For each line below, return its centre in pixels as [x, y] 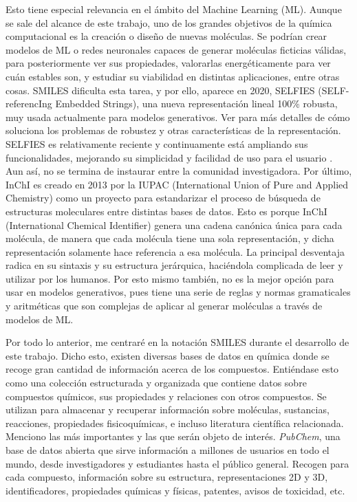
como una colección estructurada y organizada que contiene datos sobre [156, 383]
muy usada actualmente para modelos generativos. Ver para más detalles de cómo [178, 117]
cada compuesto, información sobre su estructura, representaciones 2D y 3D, [167, 477]
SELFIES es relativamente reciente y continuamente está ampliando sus [157, 143]
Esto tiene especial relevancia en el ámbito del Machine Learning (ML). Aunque [174, 9]
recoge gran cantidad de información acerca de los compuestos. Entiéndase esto [172, 369]
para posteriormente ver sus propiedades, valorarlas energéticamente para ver [168, 63]
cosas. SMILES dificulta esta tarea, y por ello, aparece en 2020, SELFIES [160, 90]
